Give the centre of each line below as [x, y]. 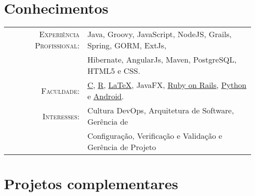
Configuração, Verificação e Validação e [155, 136]
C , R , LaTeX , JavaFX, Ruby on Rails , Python [167, 85]
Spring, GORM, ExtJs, [127, 45]
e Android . [106, 96]
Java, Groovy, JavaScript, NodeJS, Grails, [160, 34]
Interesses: [61, 116]
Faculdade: [60, 90]
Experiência [60, 34]
